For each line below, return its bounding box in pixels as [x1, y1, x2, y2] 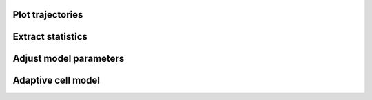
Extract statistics [12, 31, 87, 42]
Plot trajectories [12, 9, 83, 21]
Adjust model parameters [12, 53, 125, 64]
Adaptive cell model [12, 75, 100, 86]
